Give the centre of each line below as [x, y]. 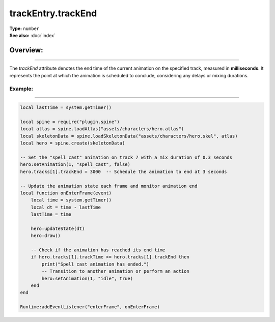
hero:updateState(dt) [58, 228]
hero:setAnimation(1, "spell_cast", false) [75, 165]
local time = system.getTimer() [71, 200]
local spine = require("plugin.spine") [70, 122]
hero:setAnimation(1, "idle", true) [87, 278]
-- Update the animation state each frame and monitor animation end [109, 186]
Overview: [26, 50]
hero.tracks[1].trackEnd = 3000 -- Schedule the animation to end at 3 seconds [123, 171]
